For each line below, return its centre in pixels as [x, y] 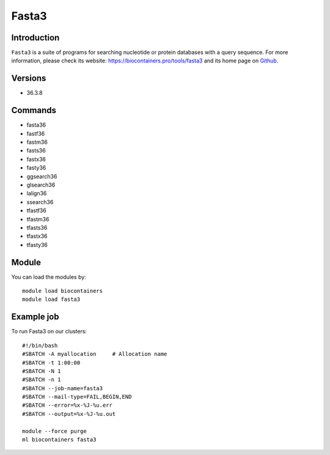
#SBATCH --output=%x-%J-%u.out [69, 414]
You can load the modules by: [49, 277]
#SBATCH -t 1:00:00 [51, 363]
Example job [35, 317]
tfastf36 [37, 210]
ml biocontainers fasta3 [59, 440]
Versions [29, 79]
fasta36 [36, 125]
